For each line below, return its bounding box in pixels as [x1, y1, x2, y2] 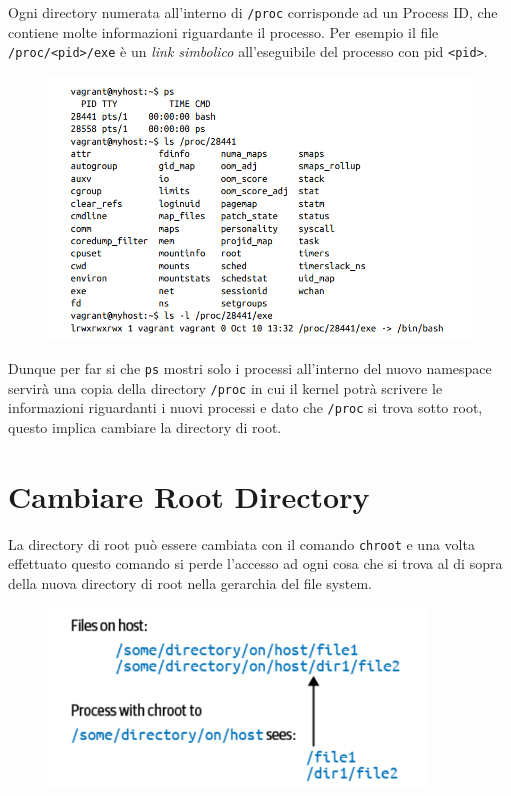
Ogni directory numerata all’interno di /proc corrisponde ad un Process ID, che [8, 2, 498, 22]
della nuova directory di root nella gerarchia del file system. [8, 573, 372, 594]
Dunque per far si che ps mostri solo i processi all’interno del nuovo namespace [8, 358, 492, 379]
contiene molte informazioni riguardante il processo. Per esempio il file [8, 21, 439, 42]
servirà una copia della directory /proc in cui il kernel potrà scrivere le [8, 377, 443, 398]
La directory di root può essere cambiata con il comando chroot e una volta [8, 533, 475, 554]
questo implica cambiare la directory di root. [8, 417, 282, 438]
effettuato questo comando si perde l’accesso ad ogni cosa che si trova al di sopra [8, 553, 503, 574]
